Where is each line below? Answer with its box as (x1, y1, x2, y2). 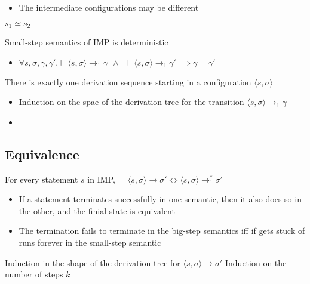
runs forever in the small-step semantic (19, 236, 161, 248)
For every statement (5, 172, 78, 185)
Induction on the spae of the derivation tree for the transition (19, 95, 244, 108)
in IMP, (87, 172, 115, 185)
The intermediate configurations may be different (19, 1, 199, 13)
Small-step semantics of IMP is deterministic (5, 36, 168, 48)
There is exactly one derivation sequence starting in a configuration (5, 75, 251, 88)
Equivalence (5, 144, 79, 163)
